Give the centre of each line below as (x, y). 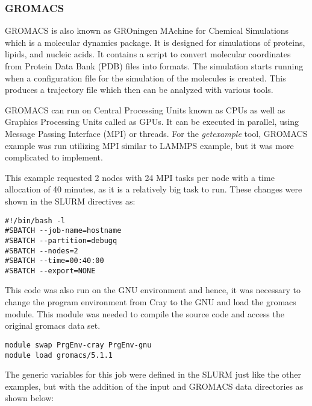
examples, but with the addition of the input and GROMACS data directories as (154, 386)
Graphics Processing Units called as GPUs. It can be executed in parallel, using (152, 122)
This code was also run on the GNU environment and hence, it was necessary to (153, 290)
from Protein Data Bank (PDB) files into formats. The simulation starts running (154, 66)
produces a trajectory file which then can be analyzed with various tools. (139, 90)
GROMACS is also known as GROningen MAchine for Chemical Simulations (147, 30)
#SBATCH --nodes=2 (42, 251)
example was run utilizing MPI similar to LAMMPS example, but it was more (149, 145)
